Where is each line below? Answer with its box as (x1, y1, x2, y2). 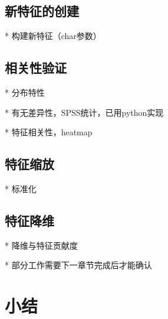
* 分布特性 (5, 86, 45, 98)
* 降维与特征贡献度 (5, 239, 78, 251)
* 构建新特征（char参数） (5, 30, 101, 42)
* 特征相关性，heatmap (5, 126, 93, 138)
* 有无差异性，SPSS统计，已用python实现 (5, 106, 164, 118)
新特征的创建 (5, 2, 79, 20)
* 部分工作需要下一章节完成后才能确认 (5, 259, 152, 271)
